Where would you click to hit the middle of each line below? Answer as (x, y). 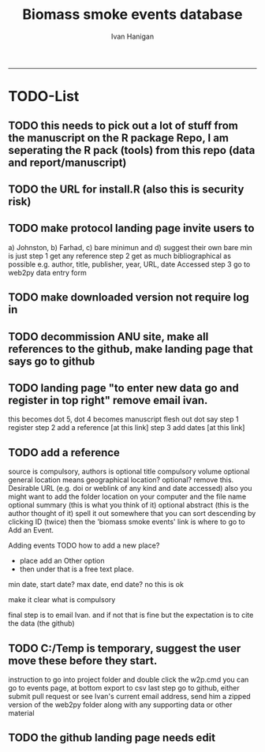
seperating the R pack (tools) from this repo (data (132, 150)
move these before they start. (83, 660)
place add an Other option (62, 561)
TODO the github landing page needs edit (112, 738)
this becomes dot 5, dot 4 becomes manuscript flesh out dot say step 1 (123, 419)
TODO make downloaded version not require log (129, 297)
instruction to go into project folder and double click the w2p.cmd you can (129, 679)
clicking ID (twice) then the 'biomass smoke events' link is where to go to (127, 522)
